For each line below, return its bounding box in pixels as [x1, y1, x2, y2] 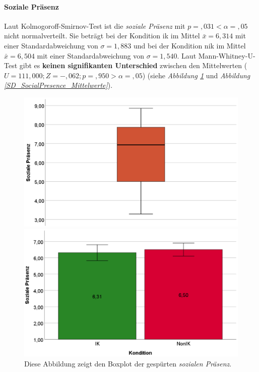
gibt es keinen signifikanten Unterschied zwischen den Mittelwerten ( [19, 60, 247, 71]
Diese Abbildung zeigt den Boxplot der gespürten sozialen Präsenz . [24, 358, 232, 368]
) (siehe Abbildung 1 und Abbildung [142, 70, 250, 80]
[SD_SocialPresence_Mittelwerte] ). [4, 80, 113, 90]
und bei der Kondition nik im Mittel [133, 40, 246, 50]
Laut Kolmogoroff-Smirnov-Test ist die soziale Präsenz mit [4, 20, 185, 31]
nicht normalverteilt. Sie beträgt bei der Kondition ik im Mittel [4, 30, 200, 41]
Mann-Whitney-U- [198, 50, 255, 61]
